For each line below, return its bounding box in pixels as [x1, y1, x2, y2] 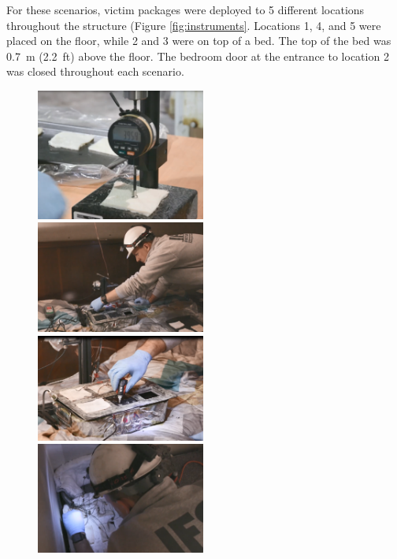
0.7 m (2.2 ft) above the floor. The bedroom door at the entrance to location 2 [6, 47, 389, 64]
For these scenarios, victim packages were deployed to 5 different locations [6, 2, 365, 17]
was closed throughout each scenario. [6, 63, 184, 80]
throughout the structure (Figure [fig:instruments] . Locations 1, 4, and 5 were [6, 17, 381, 33]
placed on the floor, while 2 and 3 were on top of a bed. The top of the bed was [6, 32, 391, 49]
